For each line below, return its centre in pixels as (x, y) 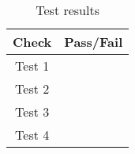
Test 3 (32, 112)
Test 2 (32, 89)
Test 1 (32, 65)
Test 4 (32, 135)
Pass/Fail (94, 42)
